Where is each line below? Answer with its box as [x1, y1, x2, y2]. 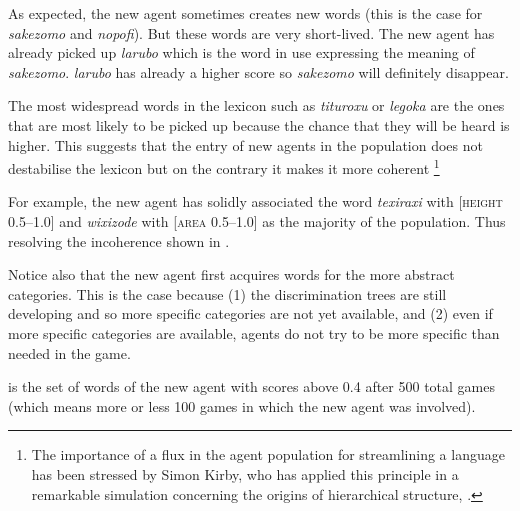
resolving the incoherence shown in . [8, 230, 230, 251]
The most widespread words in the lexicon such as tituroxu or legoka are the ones [8, 95, 505, 116]
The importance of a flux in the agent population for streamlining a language [31, 444, 505, 465]
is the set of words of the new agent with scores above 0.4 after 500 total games [8, 376, 495, 397]
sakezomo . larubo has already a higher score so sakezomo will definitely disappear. [8, 61, 509, 82]
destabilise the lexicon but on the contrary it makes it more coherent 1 [8, 155, 440, 178]
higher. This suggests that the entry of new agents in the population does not [8, 134, 483, 155]
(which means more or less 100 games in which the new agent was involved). [8, 395, 476, 416]
